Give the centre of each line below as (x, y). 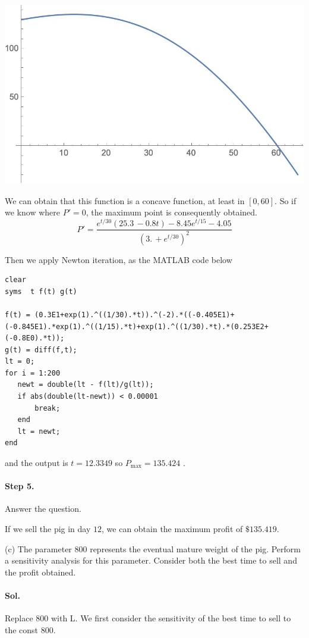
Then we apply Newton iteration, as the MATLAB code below (119, 259)
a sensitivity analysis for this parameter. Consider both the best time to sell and (151, 560)
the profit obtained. (40, 572)
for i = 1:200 (33, 373)
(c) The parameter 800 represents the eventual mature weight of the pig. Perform (153, 548)
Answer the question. (43, 509)
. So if (286, 200)
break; (48, 408)
